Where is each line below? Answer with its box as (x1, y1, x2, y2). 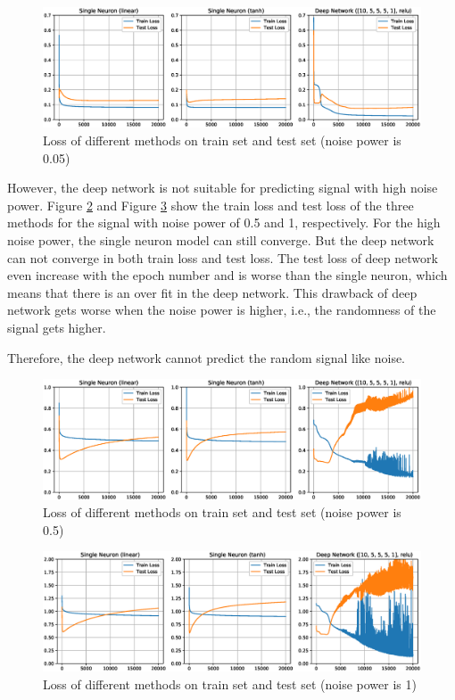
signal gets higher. (7, 317, 106, 336)
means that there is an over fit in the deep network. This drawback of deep (7, 283, 418, 301)
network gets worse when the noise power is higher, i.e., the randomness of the (7, 301, 436, 319)
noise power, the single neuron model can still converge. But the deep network (7, 230, 434, 249)
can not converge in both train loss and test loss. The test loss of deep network (7, 248, 438, 267)
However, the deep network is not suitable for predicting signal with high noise (7, 178, 438, 197)
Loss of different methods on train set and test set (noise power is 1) (43, 674, 417, 693)
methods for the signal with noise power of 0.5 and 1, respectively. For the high (7, 213, 441, 232)
